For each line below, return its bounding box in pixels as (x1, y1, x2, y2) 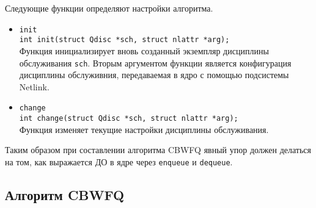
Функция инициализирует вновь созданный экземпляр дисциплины (19, 44, 269, 57)
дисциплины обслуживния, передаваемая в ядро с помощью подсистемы (19, 68, 289, 81)
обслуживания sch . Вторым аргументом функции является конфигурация (19, 56, 292, 69)
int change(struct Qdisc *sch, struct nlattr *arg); (19, 114, 238, 123)
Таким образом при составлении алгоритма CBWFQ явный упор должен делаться (5, 143, 312, 156)
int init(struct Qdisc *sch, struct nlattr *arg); (19, 35, 230, 45)
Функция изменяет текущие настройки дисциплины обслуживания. (19, 123, 269, 135)
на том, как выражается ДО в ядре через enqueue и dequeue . (5, 155, 233, 168)
